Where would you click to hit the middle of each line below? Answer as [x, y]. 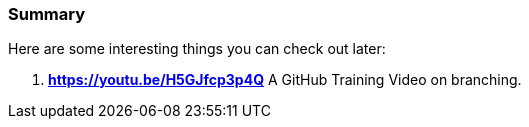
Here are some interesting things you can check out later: [197, 49]
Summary [47, 14]
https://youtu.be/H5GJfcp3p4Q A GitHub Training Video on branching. [285, 80]
